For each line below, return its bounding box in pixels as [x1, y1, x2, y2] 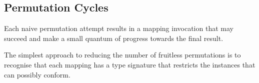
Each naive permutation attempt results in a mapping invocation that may [4, 23, 233, 33]
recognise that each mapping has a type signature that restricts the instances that [4, 59, 255, 69]
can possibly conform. [4, 69, 70, 79]
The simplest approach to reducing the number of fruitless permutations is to [4, 49, 241, 60]
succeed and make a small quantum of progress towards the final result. [4, 32, 223, 43]
